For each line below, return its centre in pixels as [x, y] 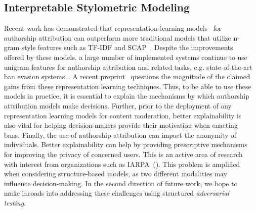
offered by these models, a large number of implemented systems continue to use [126, 57]
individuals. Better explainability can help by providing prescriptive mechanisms [126, 144]
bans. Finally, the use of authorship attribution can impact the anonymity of [120, 134]
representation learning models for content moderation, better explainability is [123, 115]
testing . [15, 202]
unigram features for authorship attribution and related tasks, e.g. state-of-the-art [128, 67]
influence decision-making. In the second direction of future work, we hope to [121, 183]
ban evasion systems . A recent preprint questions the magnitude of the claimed [127, 77]
